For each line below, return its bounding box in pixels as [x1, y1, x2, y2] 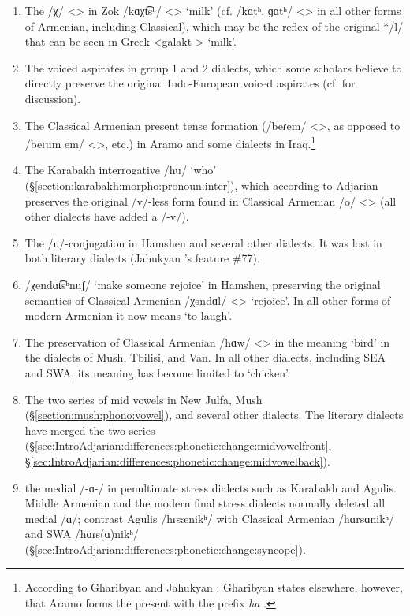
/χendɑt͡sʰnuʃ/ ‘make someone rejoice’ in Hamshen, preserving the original [24, 276, 381, 292]
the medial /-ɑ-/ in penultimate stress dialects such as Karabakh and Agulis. [24, 479, 397, 495]
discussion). [24, 90, 81, 106]
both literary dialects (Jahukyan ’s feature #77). [24, 250, 260, 266]
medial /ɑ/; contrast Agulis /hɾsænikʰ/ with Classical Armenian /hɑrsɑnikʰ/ [24, 510, 395, 526]
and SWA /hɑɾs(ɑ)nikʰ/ [24, 525, 139, 542]
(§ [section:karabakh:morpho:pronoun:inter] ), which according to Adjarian [24, 177, 378, 193]
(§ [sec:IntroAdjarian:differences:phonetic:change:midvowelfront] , [24, 437, 332, 454]
